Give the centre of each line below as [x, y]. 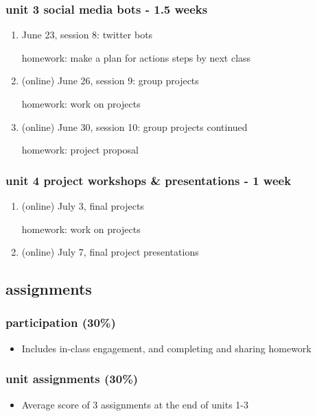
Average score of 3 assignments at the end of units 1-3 [135, 404]
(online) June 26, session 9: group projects [110, 81]
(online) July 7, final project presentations [110, 252]
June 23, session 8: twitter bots [87, 35]
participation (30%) [61, 322]
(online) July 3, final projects [83, 206]
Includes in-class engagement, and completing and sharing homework [166, 348]
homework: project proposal [80, 150]
